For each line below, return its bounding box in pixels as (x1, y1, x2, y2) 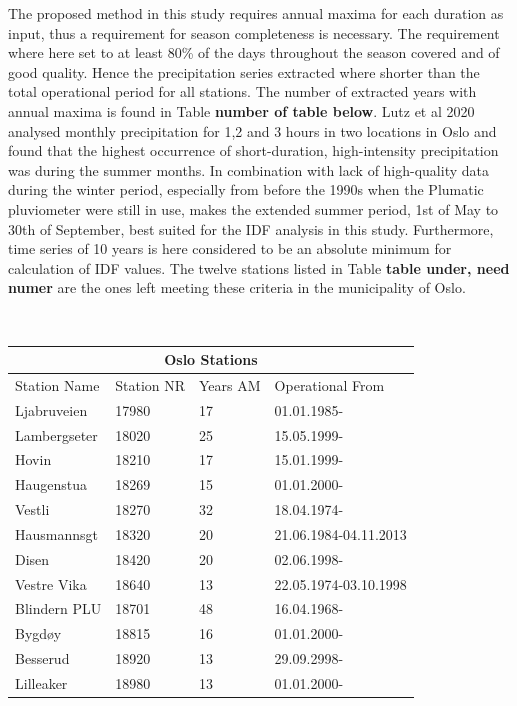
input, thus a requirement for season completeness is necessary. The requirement (8, 22, 500, 43)
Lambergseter (15, 424, 98, 445)
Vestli (15, 499, 50, 520)
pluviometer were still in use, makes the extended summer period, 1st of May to (8, 198, 499, 219)
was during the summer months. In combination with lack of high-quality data (8, 159, 489, 180)
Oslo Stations (164, 349, 258, 369)
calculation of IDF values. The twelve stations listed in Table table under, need (8, 257, 510, 278)
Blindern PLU (15, 598, 102, 619)
